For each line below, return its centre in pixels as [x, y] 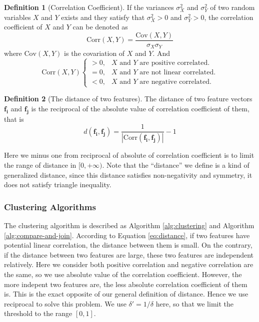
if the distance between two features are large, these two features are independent [129, 254]
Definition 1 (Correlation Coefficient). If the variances [89, 7]
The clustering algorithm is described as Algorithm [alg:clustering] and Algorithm [129, 225]
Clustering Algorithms [50, 206]
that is [14, 119]
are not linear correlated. [178, 73]
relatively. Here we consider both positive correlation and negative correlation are [129, 264]
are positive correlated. [175, 63]
